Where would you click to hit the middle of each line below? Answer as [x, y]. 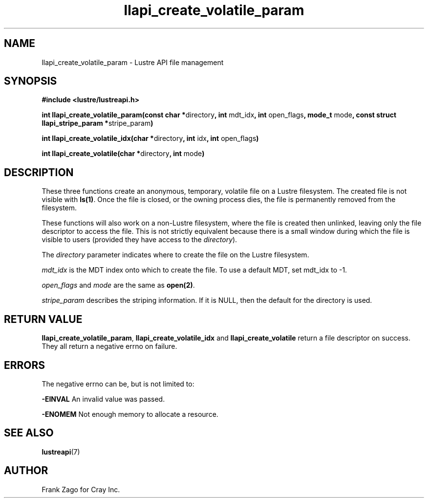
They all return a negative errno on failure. [109, 346]
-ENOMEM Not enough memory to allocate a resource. [130, 414]
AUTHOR [26, 471]
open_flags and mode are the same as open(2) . [118, 285]
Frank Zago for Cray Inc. [81, 489]
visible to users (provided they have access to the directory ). [139, 240]
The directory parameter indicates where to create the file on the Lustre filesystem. [175, 255]
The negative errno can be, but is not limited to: [118, 384]
